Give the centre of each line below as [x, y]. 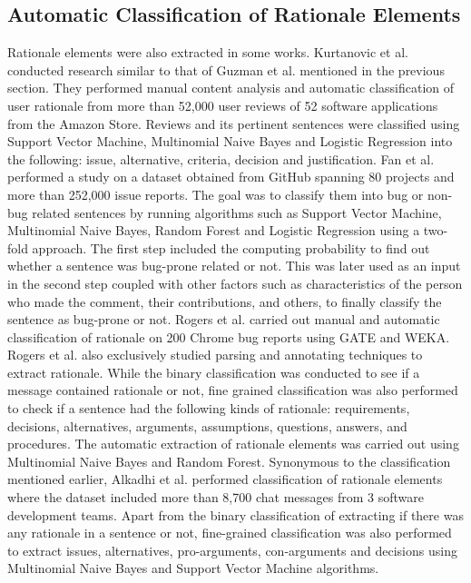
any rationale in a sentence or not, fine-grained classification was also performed [230, 533]
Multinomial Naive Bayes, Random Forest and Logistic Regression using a [214, 230]
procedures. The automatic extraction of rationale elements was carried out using [233, 444]
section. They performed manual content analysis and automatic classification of [231, 88]
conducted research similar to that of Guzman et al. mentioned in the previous [226, 69]
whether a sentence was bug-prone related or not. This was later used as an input [234, 266]
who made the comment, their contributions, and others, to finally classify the [225, 301]
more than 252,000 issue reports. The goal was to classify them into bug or [216, 194]
